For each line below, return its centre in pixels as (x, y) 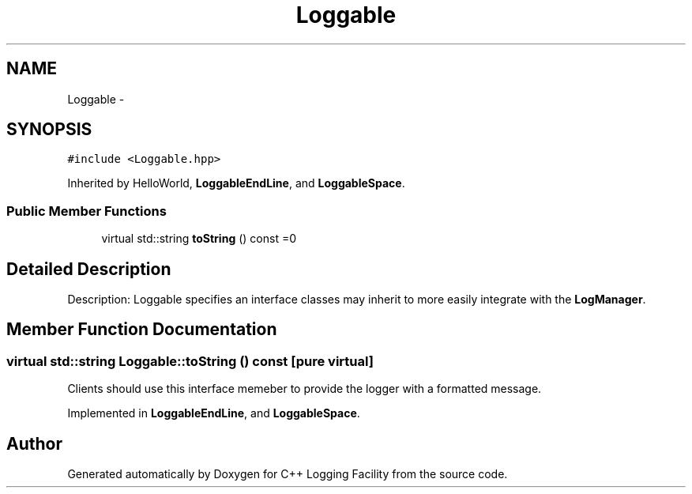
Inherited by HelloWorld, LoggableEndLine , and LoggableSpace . (236, 183)
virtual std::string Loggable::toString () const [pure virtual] (190, 361)
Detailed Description (89, 269)
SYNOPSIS (49, 130)
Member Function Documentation (142, 330)
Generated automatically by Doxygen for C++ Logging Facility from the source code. (288, 474)
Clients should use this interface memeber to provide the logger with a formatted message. (305, 389)
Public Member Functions (86, 211)
